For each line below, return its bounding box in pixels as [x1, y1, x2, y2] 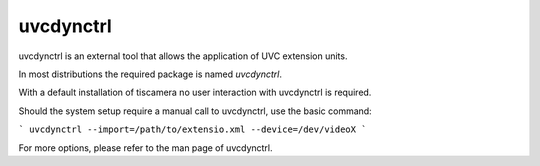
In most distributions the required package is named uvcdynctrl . [18, 68, 282, 80]
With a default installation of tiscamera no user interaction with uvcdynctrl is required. [18, 86, 372, 99]
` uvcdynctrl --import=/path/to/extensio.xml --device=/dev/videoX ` [18, 124, 367, 135]
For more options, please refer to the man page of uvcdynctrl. [18, 141, 274, 154]
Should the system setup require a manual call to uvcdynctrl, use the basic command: [18, 105, 372, 117]
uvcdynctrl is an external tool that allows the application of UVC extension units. [18, 50, 348, 62]
